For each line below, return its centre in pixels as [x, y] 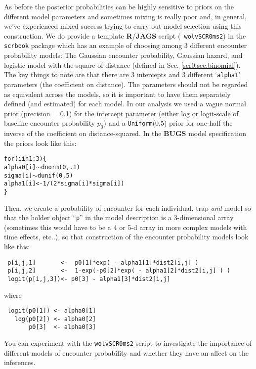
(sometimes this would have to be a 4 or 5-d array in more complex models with [126, 227]
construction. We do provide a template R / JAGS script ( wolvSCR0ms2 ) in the [125, 35]
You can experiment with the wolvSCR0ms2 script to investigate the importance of [128, 343]
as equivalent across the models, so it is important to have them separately [117, 94]
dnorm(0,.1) [61, 167]
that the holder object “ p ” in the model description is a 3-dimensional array [119, 217]
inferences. [20, 362]
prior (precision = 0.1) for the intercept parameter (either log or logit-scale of [121, 113]
